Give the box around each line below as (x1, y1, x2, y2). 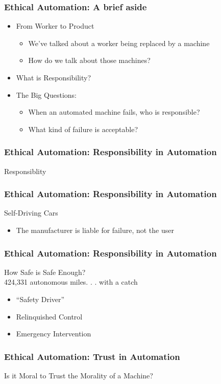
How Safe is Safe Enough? (4, 266, 86, 277)
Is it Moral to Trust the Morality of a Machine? (4, 370, 153, 380)
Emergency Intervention (16, 328, 91, 339)
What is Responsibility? (16, 72, 91, 82)
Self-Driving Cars (4, 207, 58, 218)
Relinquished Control (16, 311, 83, 322)
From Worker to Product (16, 20, 94, 31)
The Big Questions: (16, 89, 77, 100)
